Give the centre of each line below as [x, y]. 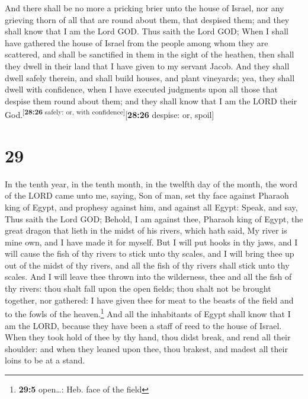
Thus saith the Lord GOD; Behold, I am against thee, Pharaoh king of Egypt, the [154, 218]
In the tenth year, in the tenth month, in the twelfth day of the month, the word [151, 183]
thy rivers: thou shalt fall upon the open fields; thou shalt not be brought [138, 288]
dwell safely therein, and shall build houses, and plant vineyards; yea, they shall [150, 77]
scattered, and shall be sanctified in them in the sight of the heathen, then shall [150, 54]
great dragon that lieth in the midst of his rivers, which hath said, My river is [146, 230]
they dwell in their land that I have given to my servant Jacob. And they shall [147, 66]
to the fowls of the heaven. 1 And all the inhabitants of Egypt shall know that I [148, 313]
